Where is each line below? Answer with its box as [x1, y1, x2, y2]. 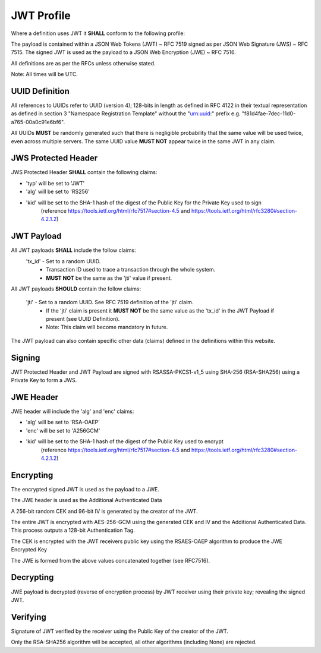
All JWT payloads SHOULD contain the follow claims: [11, 285, 141, 292]
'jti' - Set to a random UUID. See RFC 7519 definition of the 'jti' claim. [26, 299, 194, 306]
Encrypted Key [11, 546, 48, 553]
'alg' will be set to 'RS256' [26, 188, 90, 195]
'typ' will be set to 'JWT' [26, 179, 85, 187]
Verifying [11, 612, 47, 622]
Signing [11, 352, 40, 362]
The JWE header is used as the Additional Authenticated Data [11, 497, 162, 504]
